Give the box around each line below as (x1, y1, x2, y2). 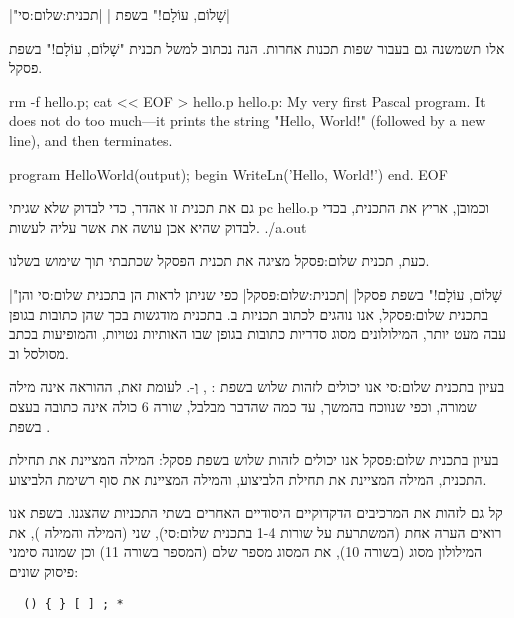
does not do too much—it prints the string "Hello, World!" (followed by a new (9, 110, 486, 131)
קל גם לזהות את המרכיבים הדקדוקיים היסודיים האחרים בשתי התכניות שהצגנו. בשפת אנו (9, 502, 503, 523)
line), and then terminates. (9, 129, 173, 150)
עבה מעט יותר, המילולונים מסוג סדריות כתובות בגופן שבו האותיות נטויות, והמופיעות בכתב (9, 323, 506, 344)
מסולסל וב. (9, 342, 69, 363)
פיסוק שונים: (9, 561, 79, 582)
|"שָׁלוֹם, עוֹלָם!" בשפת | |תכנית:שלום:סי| (9, 4, 230, 24)
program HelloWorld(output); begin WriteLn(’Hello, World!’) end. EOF (9, 163, 448, 184)
